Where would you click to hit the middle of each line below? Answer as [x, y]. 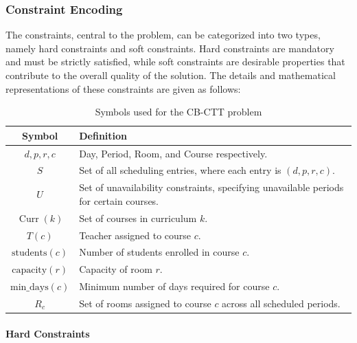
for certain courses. [119, 200]
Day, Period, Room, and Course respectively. [173, 153]
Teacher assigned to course [135, 235]
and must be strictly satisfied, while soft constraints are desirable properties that [175, 62]
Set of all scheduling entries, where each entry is [180, 170]
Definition [103, 135]
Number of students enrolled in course [159, 252]
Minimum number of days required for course [174, 286]
